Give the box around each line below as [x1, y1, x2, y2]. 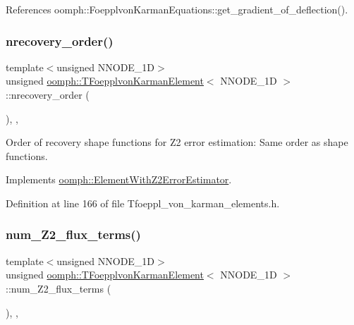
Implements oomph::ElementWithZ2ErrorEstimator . [6, 172, 232, 187]
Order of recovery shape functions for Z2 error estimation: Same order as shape [6, 135, 348, 149]
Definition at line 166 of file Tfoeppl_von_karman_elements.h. [6, 195, 280, 210]
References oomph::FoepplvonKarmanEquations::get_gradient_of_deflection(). [6, 2, 348, 16]
